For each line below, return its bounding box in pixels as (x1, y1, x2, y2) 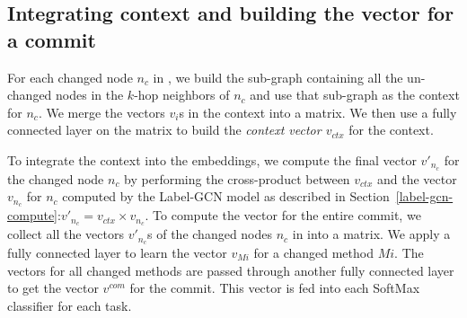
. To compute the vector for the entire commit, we (145, 206, 421, 225)
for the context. (348, 120, 434, 139)
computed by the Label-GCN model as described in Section (62, 187, 390, 206)
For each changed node (7, 67, 133, 86)
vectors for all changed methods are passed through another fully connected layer (7, 261, 454, 279)
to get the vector (7, 278, 99, 297)
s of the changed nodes (147, 225, 273, 243)
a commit (7, 25, 96, 53)
